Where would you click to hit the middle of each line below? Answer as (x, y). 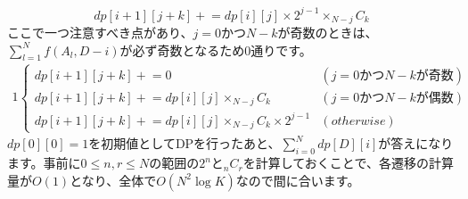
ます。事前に (44, 163)
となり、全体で (113, 180)
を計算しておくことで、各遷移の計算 (348, 163)
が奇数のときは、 (328, 32)
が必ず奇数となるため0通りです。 (216, 50)
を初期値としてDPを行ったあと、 (185, 143)
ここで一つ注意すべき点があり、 (100, 32)
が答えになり (416, 143)
